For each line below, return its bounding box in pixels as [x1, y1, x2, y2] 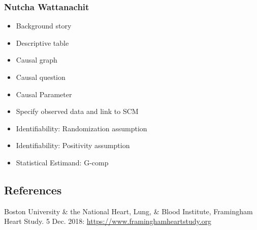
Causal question [16, 72, 66, 82]
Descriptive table [16, 37, 69, 48]
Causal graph [16, 54, 57, 65]
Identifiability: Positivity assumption [16, 140, 130, 151]
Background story [16, 20, 72, 31]
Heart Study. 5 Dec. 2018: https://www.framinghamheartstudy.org [4, 216, 212, 226]
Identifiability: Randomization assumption [16, 123, 147, 133]
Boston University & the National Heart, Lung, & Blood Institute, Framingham [4, 206, 253, 216]
